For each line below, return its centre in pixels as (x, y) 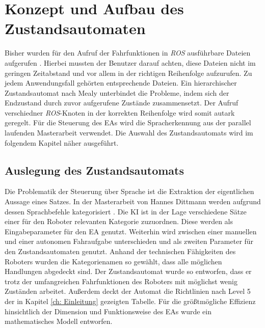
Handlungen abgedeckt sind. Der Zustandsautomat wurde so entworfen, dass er (128, 271)
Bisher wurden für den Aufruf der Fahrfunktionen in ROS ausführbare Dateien (128, 53)
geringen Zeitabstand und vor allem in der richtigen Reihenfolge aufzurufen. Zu (128, 73)
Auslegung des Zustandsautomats (95, 170)
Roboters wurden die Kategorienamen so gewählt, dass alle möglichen (113, 261)
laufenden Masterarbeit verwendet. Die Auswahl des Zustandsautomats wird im (129, 133)
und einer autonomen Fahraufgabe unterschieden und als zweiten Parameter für (129, 241)
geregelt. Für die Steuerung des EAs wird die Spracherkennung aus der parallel (128, 122)
